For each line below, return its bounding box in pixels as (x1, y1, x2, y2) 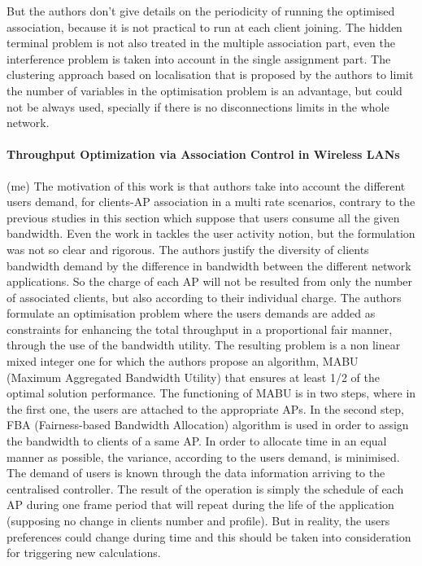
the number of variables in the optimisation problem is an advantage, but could (7, 81, 402, 99)
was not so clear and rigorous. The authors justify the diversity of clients (7, 240, 369, 257)
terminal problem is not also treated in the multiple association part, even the (7, 34, 396, 51)
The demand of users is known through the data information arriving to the (7, 464, 385, 481)
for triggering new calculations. (7, 544, 161, 561)
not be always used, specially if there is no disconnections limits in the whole (7, 98, 389, 115)
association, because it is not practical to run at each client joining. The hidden (7, 18, 402, 35)
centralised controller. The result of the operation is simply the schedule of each (7, 480, 404, 497)
